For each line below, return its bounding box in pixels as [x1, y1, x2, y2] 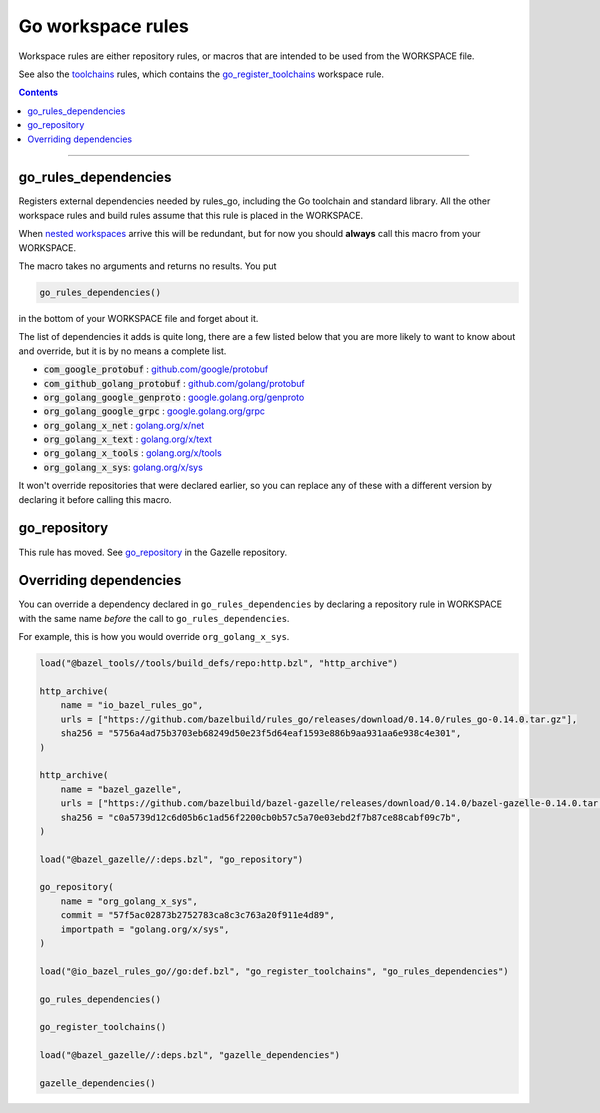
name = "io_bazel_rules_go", [60, 700, 204, 711]
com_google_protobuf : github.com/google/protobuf [43, 363, 269, 375]
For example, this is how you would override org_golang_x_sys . [18, 631, 290, 643]
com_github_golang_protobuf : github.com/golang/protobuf [43, 377, 305, 389]
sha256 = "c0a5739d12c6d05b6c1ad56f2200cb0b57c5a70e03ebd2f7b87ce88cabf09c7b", [60, 811, 462, 823]
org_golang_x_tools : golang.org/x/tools [43, 447, 222, 459]
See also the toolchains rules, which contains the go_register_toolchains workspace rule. [18, 68, 385, 80]
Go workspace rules [18, 15, 189, 37]
